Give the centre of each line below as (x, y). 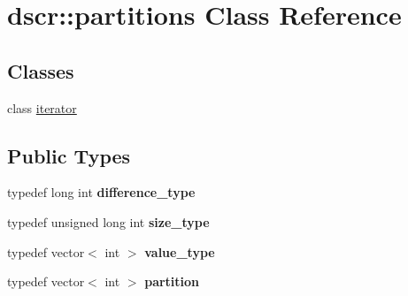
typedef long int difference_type (101, 192)
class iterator (42, 107)
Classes (41, 70)
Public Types (69, 155)
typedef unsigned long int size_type (108, 221)
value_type (180, 251)
